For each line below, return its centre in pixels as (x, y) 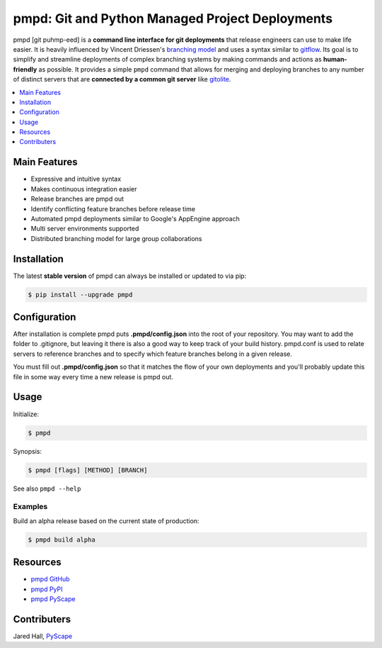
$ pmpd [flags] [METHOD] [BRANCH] (88, 470)
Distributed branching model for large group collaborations (116, 238)
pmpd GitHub (50, 579)
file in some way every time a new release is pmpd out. (93, 376)
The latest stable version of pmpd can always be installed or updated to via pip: (130, 276)
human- (335, 60)
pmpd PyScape (53, 598)
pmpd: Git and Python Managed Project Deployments (173, 18)
